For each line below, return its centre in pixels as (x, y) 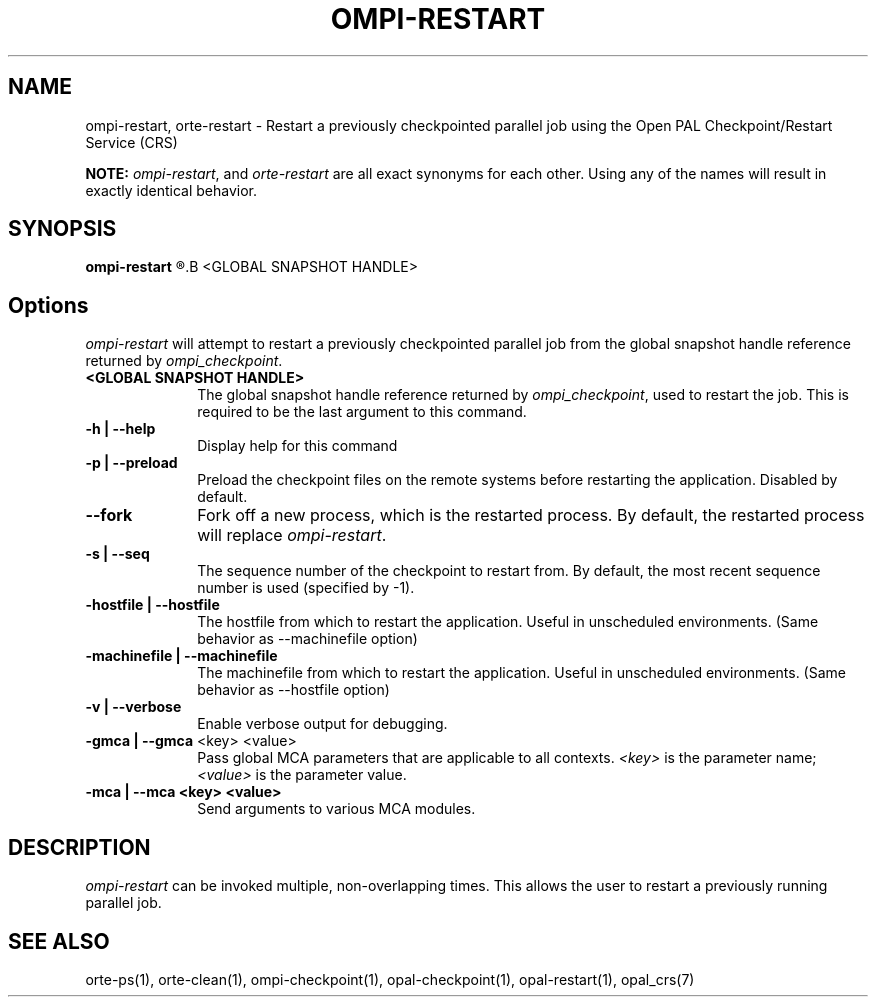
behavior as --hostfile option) (293, 690)
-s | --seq (117, 554)
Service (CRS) (131, 142)
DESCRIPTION (79, 847)
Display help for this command (297, 446)
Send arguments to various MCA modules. (336, 809)
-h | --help (120, 429)
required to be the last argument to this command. (362, 412)
